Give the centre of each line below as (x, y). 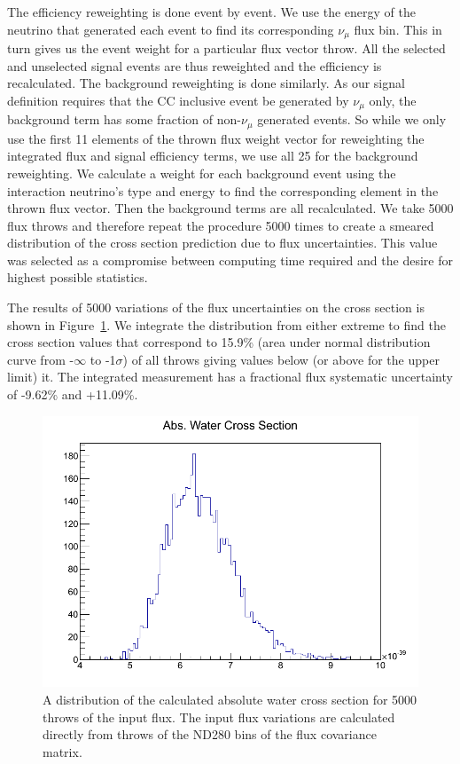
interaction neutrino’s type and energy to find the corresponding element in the (223, 190)
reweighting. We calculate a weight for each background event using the (202, 173)
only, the (393, 100)
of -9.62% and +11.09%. (73, 394)
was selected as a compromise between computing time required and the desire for (230, 260)
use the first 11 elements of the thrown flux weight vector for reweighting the (216, 138)
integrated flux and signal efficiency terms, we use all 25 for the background (213, 156)
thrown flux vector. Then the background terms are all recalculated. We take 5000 (230, 208)
